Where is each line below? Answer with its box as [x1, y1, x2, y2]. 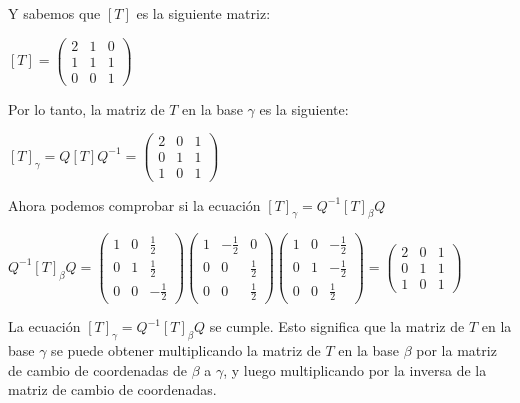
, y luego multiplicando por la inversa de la [223, 359, 487, 380]
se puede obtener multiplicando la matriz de [51, 340, 321, 361]
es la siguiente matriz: [136, 3, 271, 23]
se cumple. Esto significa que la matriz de [209, 316, 465, 337]
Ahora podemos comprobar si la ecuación [8, 194, 261, 215]
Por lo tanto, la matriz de [8, 98, 165, 119]
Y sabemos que [8, 3, 101, 23]
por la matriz [416, 340, 497, 361]
